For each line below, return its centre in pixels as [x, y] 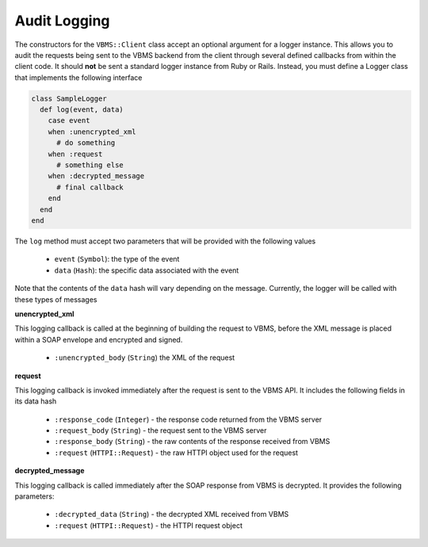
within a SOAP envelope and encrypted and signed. [99, 339]
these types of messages [56, 299]
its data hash [36, 401]
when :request [75, 154]
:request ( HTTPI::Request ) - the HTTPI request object [149, 525]
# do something [86, 143]
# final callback [90, 187]
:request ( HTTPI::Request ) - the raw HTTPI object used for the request [176, 453]
